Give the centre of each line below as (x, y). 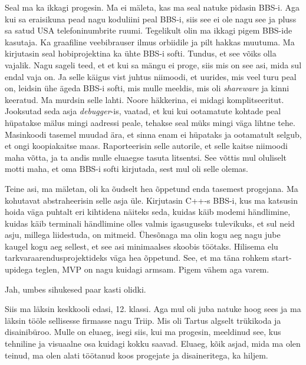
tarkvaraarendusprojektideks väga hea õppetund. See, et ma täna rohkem (137, 258)
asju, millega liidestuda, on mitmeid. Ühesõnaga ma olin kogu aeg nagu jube (143, 235)
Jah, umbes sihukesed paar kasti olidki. (75, 289)
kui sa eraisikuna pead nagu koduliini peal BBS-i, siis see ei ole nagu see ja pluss (151, 19)
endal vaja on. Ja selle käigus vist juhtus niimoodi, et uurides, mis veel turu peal (151, 76)
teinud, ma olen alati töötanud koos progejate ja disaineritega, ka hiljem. (136, 355)
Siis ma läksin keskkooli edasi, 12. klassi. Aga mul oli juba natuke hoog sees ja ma (153, 309)
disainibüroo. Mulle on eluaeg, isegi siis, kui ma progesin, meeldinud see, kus (143, 332)
